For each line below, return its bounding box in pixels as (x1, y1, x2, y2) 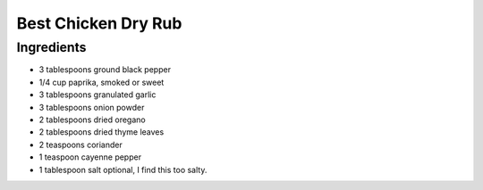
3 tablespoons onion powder (38, 102, 145, 112)
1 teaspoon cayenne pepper (38, 152, 142, 162)
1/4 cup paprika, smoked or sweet (38, 77, 165, 87)
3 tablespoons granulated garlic (38, 89, 157, 100)
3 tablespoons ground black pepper (38, 64, 172, 75)
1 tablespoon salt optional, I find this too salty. (38, 164, 208, 175)
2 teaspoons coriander (38, 139, 123, 150)
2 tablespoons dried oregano (38, 114, 147, 125)
